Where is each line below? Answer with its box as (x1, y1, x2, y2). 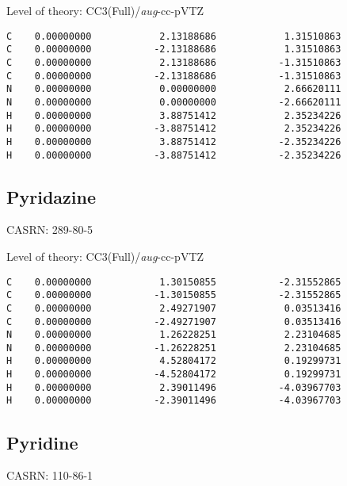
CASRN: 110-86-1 (6, 467, 93, 484)
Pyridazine (6, 184, 96, 209)
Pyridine (6, 430, 78, 454)
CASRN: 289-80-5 (6, 221, 93, 238)
